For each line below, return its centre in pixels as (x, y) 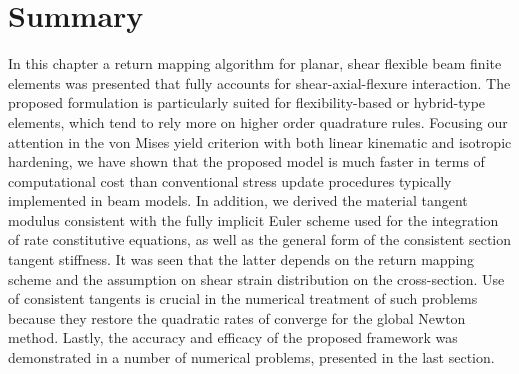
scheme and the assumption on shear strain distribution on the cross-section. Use (256, 278)
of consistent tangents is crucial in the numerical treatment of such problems (243, 298)
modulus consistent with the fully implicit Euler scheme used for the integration (253, 219)
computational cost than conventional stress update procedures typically (230, 180)
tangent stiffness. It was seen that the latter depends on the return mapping (241, 259)
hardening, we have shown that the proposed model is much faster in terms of (246, 161)
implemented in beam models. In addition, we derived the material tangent (238, 200)
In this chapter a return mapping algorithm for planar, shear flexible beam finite (255, 63)
